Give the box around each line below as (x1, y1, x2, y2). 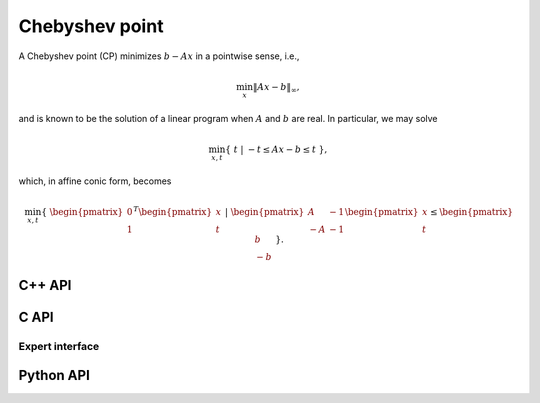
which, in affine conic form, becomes (18, 175, 172, 187)
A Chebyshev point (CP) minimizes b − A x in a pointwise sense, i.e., (18, 50, 300, 62)
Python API (18, 367, 90, 384)
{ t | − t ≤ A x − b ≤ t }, (225, 144, 328, 155)
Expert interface (18, 339, 100, 353)
